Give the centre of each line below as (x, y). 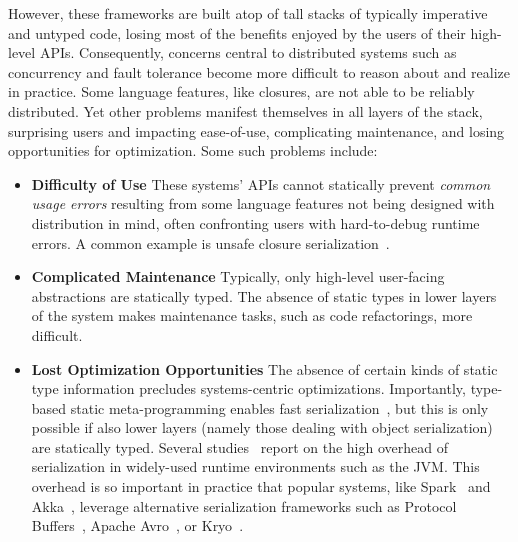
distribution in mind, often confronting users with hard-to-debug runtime (255, 222)
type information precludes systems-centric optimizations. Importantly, (248, 388)
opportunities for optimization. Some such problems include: (193, 150)
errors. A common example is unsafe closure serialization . (210, 242)
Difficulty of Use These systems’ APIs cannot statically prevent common (261, 183)
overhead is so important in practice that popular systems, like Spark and (261, 486)
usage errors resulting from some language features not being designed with (263, 203)
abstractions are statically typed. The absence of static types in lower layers (264, 295)
